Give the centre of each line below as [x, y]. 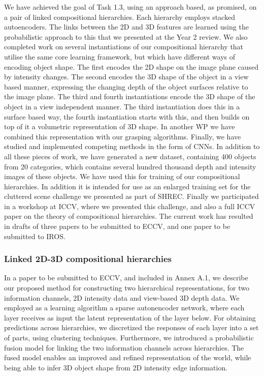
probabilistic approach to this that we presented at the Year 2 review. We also [126, 36]
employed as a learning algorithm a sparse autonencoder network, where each [124, 308]
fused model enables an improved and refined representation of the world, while [128, 357]
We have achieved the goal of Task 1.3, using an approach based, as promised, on [130, 7]
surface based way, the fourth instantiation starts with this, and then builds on [127, 116]
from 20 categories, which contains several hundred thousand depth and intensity [130, 166]
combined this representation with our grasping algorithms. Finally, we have [123, 136]
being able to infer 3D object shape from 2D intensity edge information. [116, 367]
